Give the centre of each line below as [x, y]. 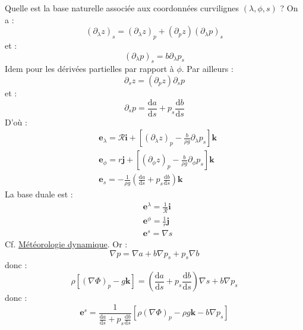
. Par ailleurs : [207, 69]
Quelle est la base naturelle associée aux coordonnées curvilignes [122, 8]
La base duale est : [39, 194]
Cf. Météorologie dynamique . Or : [66, 244]
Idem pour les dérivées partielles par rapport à [89, 69]
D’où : [16, 122]
